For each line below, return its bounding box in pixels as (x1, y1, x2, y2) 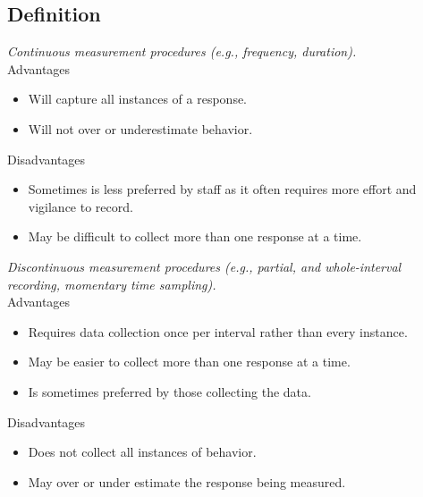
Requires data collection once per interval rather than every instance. (28, 322, 408, 341)
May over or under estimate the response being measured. (28, 472, 346, 491)
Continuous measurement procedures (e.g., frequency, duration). (7, 42, 357, 61)
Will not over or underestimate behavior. (28, 119, 253, 138)
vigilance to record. (28, 197, 133, 215)
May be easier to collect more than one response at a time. (28, 352, 351, 371)
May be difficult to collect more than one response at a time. (28, 227, 362, 246)
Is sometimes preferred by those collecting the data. (28, 382, 311, 400)
